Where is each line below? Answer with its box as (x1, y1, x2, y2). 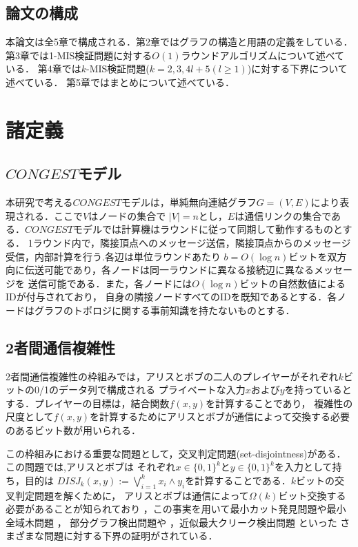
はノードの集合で (88, 208, 166, 223)
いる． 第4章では (6, 61, 81, 76)
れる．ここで (24, 208, 83, 223)
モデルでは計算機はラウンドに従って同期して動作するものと (73, 222, 343, 236)
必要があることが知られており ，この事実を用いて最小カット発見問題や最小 (6, 502, 346, 516)
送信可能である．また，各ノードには (28, 276, 192, 290)
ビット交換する (278, 488, 346, 502)
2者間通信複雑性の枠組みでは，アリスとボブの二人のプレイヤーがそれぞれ (6, 369, 339, 383)
